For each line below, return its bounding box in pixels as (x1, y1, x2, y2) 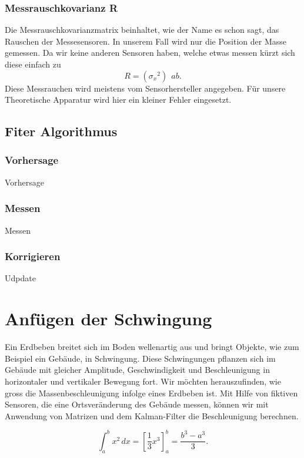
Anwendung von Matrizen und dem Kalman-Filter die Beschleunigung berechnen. (5, 409, 299, 422)
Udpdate (5, 272, 36, 284)
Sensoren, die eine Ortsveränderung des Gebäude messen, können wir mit (5, 398, 269, 410)
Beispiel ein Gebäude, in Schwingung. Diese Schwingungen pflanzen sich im (5, 352, 276, 364)
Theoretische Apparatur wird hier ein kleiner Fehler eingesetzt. (5, 93, 232, 106)
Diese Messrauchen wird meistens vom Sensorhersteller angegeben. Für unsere (5, 82, 286, 94)
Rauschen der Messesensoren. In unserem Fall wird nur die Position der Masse (5, 35, 287, 47)
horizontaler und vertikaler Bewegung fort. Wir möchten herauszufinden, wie (5, 375, 281, 387)
